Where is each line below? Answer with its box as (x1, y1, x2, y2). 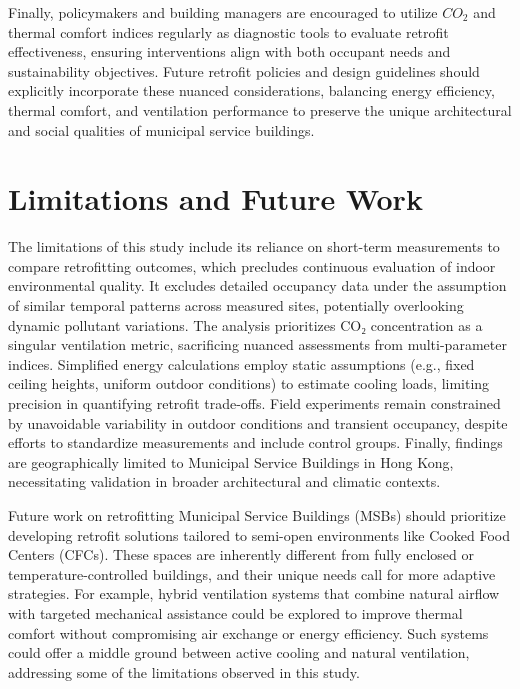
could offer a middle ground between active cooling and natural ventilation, (8, 642, 470, 663)
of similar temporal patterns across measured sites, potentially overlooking (8, 295, 464, 316)
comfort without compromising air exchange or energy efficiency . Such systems (8, 622, 489, 643)
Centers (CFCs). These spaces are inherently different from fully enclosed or (8, 544, 474, 565)
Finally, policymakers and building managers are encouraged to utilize (8, 2, 438, 22)
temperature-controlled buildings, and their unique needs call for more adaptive (8, 563, 496, 584)
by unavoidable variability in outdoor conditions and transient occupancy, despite (8, 412, 508, 433)
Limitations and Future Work (8, 178, 423, 219)
